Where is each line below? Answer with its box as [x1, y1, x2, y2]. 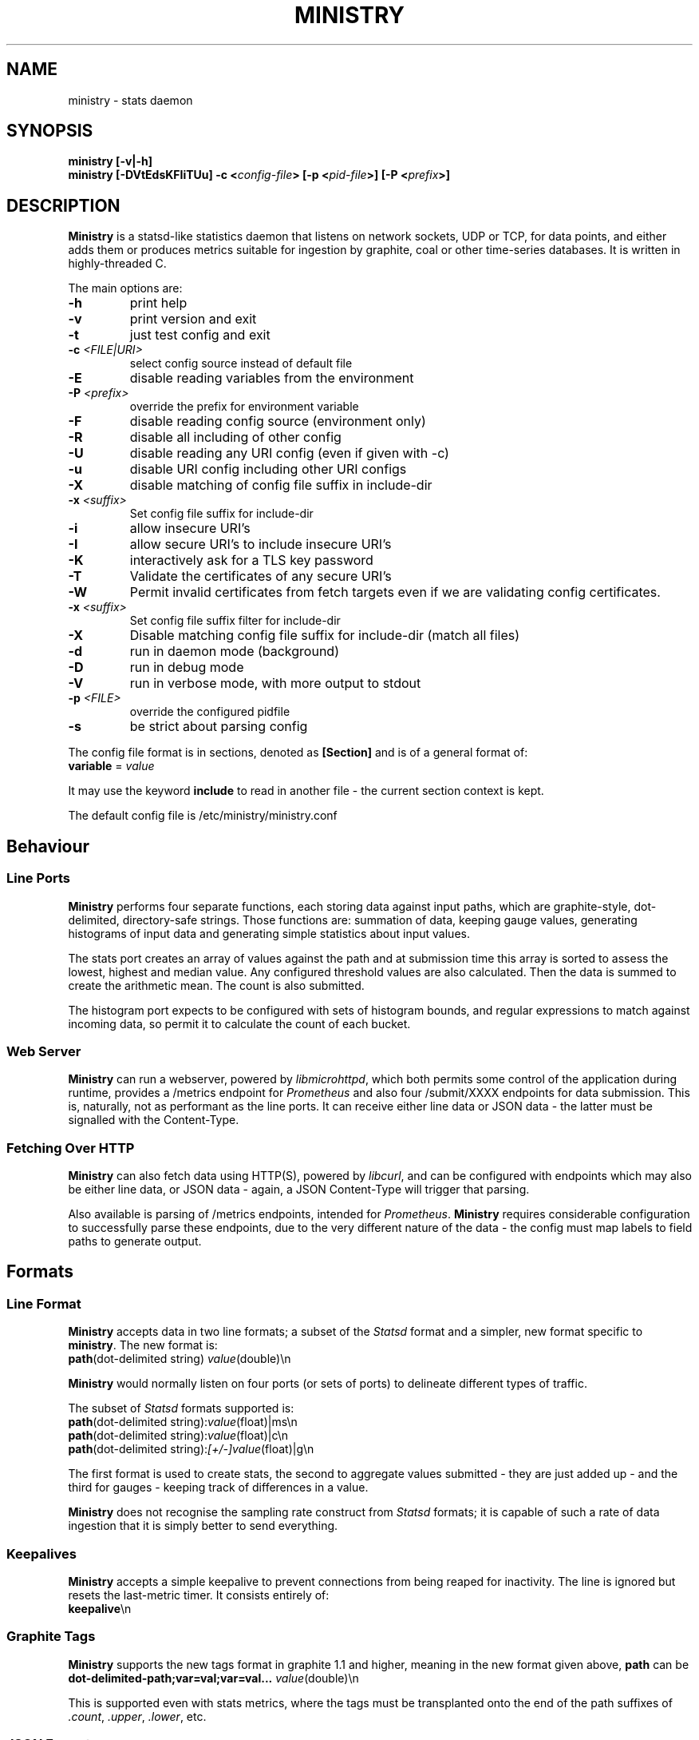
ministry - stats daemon [68, 93, 193, 107]
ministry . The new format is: [68, 1338, 218, 1353]
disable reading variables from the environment [129, 370, 414, 387]
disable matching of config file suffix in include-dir [129, 477, 432, 494]
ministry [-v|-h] [68, 154, 153, 169]
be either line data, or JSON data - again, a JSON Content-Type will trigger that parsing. [68, 1182, 530, 1196]
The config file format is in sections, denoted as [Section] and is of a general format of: [68, 745, 528, 760]
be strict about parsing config [129, 718, 308, 735]
